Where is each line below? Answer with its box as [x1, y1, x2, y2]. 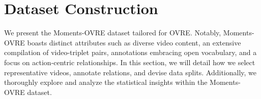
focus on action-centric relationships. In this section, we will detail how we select [4, 57, 255, 67]
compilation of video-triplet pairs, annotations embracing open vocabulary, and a [4, 47, 257, 58]
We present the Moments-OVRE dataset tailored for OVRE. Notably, [4, 27, 221, 38]
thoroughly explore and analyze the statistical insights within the [4, 77, 208, 87]
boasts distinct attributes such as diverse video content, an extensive [27, 37, 241, 47]
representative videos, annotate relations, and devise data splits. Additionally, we [4, 67, 257, 77]
